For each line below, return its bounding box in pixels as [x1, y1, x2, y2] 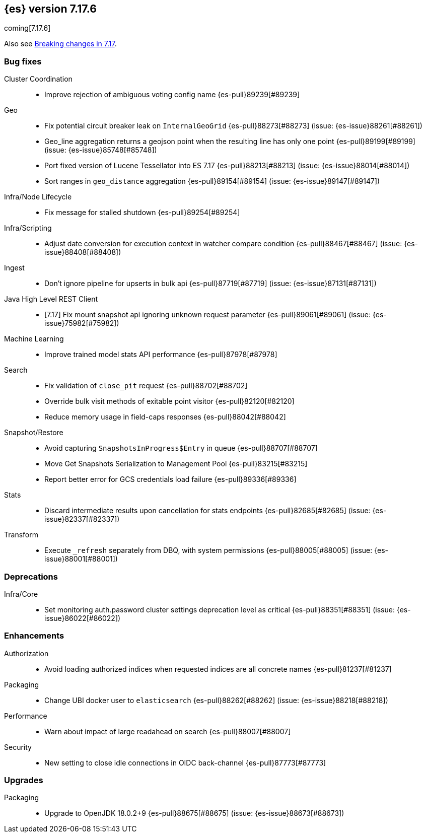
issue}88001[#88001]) [44, 554, 118, 564]
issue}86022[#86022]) [44, 613, 121, 622]
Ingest [4, 263, 25, 272]
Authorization [4, 649, 49, 658]
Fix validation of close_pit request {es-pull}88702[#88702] [44, 381, 248, 390]
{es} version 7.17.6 [4, 3, 97, 15]
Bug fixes [4, 56, 42, 66]
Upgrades [4, 775, 43, 786]
